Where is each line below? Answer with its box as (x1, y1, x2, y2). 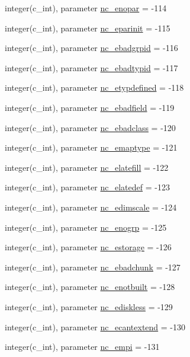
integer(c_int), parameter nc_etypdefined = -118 (5, 81, 184, 94)
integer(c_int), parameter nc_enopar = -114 (5, 2, 167, 14)
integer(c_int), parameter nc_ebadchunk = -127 (5, 260, 181, 273)
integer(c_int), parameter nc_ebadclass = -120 (5, 121, 176, 133)
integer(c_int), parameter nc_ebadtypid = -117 (5, 61, 178, 74)
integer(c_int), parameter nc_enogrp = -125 (5, 221, 167, 233)
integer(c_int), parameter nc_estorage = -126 (5, 241, 172, 253)
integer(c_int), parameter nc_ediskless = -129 (5, 300, 173, 313)
